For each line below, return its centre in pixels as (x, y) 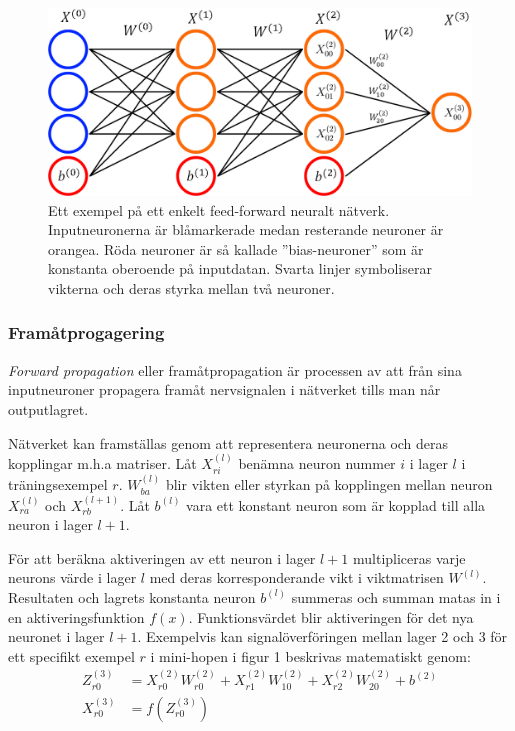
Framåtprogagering (86, 332)
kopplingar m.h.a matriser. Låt (102, 462)
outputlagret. (48, 408)
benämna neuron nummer (317, 462)
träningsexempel (58, 484)
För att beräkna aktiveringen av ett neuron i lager (162, 557)
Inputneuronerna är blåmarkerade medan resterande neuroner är (246, 229)
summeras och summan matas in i (396, 596)
